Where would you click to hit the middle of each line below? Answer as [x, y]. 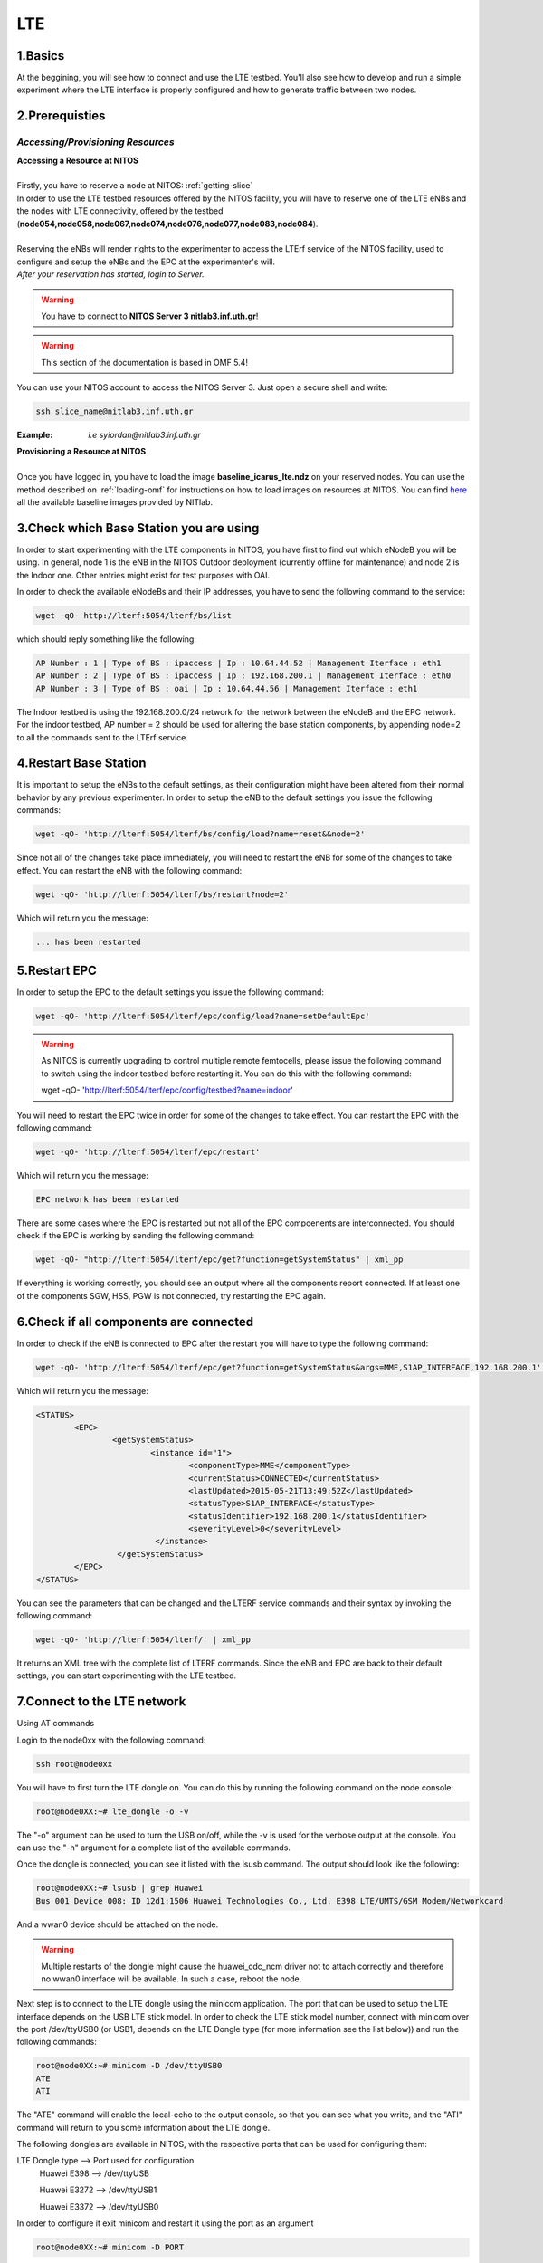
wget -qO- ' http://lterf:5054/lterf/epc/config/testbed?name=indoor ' [167, 1090]
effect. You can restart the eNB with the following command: [129, 870]
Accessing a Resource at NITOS [78, 160]
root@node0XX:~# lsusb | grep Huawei [119, 1888]
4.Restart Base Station [81, 764]
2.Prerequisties [61, 116]
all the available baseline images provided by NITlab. [114, 502]
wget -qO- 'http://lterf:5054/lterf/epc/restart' [148, 1151]
